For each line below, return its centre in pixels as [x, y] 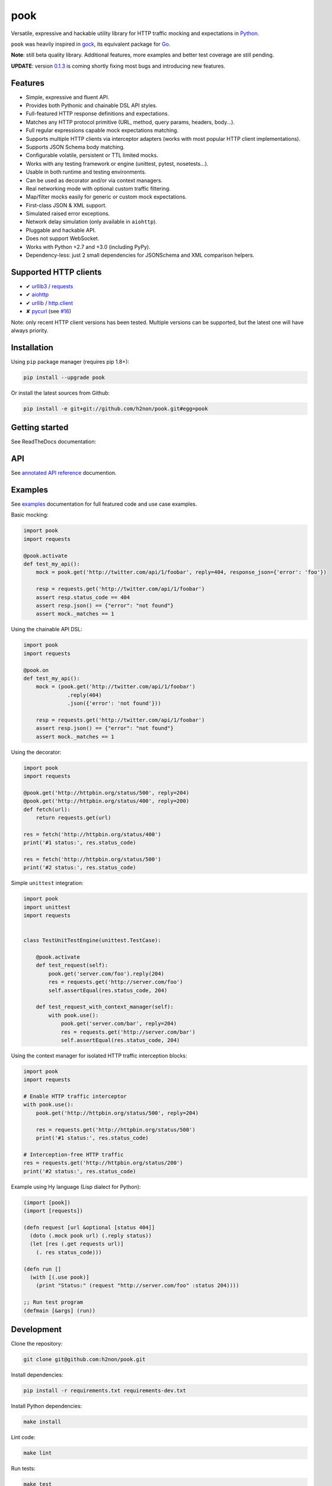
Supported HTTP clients [56, 272]
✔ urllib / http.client [50, 303]
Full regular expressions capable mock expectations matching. [102, 130]
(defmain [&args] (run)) [60, 1310]
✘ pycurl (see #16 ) [48, 311]
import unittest [47, 907]
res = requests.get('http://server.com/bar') [128, 1032]
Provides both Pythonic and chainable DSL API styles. [91, 106]
